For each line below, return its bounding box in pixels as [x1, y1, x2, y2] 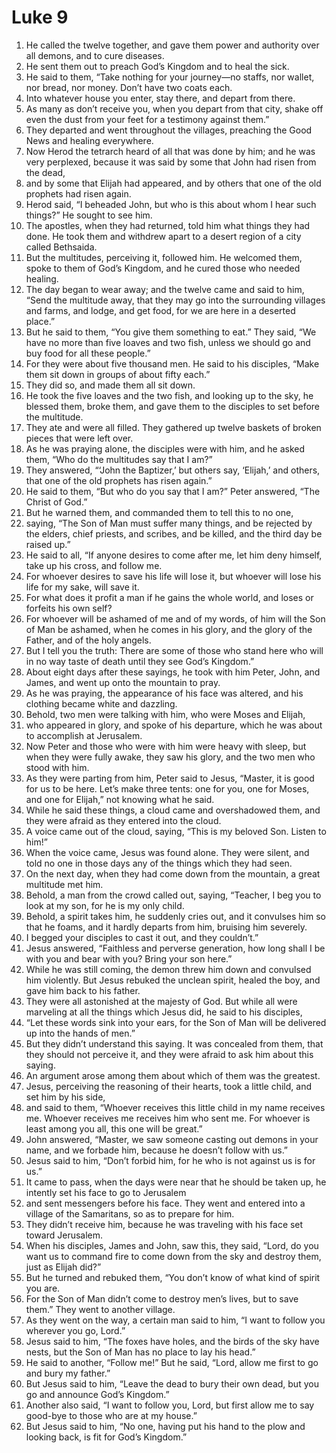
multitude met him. [25, 878, 104, 890]
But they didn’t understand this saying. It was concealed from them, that [25, 1037, 324, 1050]
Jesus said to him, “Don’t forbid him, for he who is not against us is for [25, 1154, 316, 1166]
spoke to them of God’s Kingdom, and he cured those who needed [25, 262, 301, 274]
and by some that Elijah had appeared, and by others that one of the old [25, 177, 322, 189]
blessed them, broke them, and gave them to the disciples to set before [25, 400, 321, 412]
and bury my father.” [25, 1367, 111, 1379]
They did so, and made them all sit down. [25, 379, 196, 391]
